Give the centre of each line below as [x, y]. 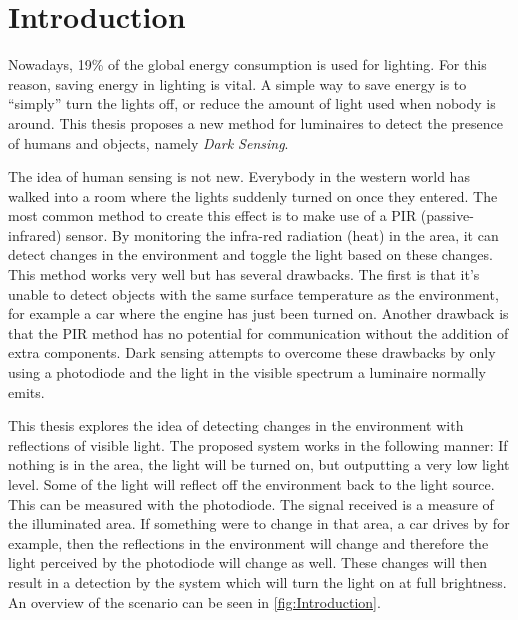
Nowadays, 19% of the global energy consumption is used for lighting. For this [247, 64]
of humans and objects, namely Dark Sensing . [148, 142]
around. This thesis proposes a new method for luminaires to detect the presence [255, 122]
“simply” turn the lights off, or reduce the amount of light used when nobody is [252, 103]
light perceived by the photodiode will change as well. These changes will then [247, 562]
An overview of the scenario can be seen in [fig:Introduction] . [194, 601]
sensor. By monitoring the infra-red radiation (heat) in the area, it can [282, 234]
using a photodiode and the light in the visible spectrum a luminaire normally [247, 372]
